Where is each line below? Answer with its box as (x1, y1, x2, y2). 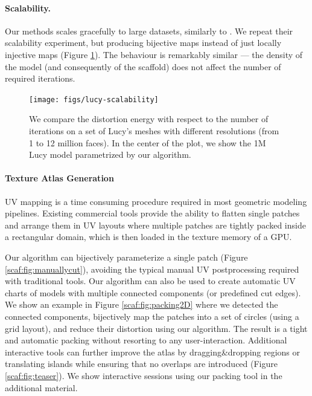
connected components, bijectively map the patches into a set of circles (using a (5, 310, 299, 322)
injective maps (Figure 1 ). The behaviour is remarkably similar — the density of (5, 48, 303, 60)
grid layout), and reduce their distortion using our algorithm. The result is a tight (5, 322, 308, 334)
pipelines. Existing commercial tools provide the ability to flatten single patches (5, 207, 300, 219)
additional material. (5, 381, 78, 394)
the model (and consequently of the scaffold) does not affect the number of (5, 60, 281, 73)
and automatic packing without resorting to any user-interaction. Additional (5, 334, 287, 346)
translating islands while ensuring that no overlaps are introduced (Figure (5, 357, 278, 370)
